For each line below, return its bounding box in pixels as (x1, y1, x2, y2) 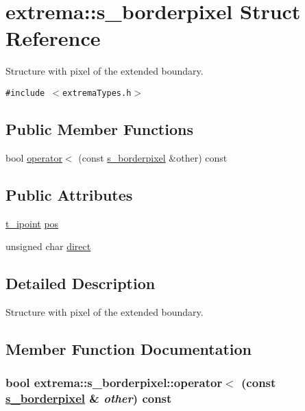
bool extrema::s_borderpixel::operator (5, 374, 223, 391)
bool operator (5, 150, 62, 164)
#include (5, 88, 45, 98)
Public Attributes (5, 184, 133, 205)
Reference (5, 24, 101, 52)
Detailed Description (5, 273, 156, 294)
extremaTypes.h (62, 88, 132, 98)
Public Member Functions (5, 118, 193, 139)
